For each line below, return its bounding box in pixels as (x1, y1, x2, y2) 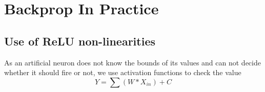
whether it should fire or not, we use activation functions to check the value (4, 67, 241, 78)
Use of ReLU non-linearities (4, 33, 155, 49)
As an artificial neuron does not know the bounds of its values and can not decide (4, 57, 261, 67)
